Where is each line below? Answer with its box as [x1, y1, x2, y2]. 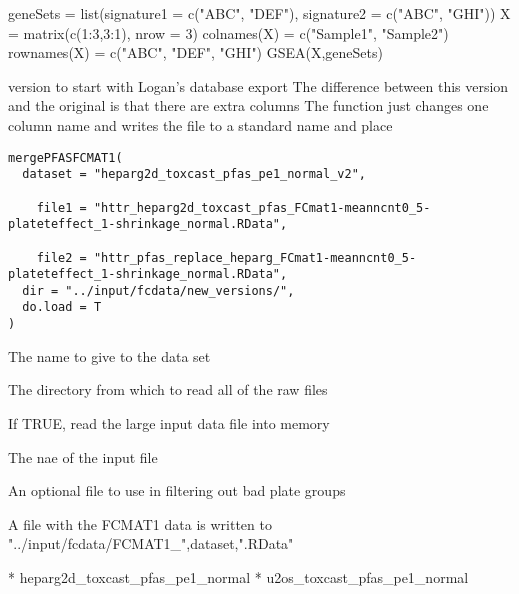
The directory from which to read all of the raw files [8, 379, 328, 400]
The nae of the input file [8, 446, 158, 467]
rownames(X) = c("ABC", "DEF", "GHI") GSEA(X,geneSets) [8, 42, 383, 63]
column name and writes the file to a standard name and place [8, 114, 393, 135]
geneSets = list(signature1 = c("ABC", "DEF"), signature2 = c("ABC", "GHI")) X [8, 3, 511, 23]
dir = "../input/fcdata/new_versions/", [22, 283, 295, 298]
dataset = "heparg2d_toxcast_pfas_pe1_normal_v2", [22, 167, 366, 182]
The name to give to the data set [8, 345, 211, 366]
